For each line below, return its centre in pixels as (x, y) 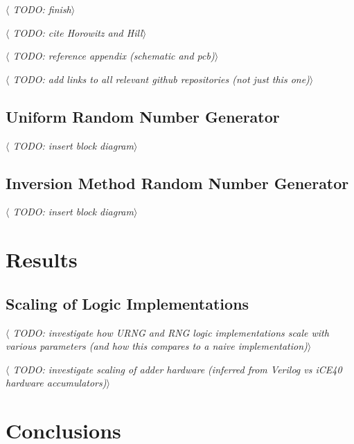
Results (42, 259)
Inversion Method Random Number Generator (177, 183)
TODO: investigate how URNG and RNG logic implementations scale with (171, 332)
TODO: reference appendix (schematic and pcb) (114, 56)
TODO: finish (42, 9)
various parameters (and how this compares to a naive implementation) (157, 346)
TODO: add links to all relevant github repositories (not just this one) (161, 79)
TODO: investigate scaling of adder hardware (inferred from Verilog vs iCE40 (177, 369)
